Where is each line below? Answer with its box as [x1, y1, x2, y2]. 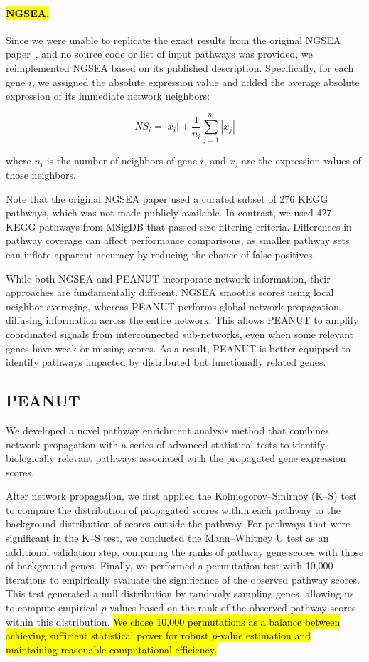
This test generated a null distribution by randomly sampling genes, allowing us [6, 586, 354, 601]
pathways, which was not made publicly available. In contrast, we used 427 [6, 205, 332, 220]
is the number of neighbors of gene [46, 152, 198, 167]
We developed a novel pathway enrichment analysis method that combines [6, 422, 329, 437]
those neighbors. [6, 167, 76, 182]
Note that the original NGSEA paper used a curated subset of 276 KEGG [6, 191, 328, 206]
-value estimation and [217, 628, 311, 643]
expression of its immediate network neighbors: [6, 88, 210, 103]
